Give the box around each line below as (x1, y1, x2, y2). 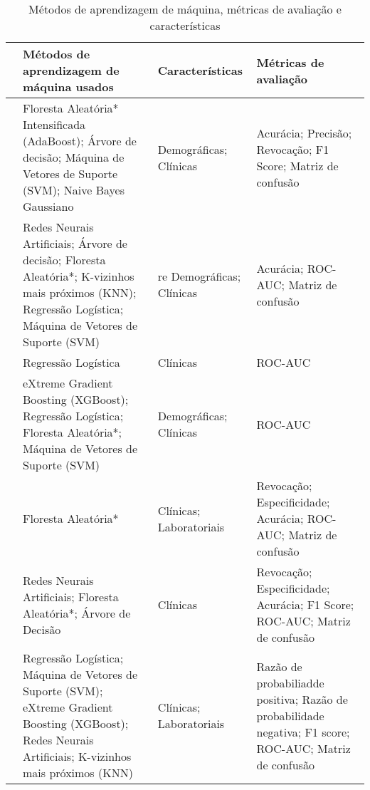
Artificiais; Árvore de (23, 235, 127, 251)
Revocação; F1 (256, 140, 329, 157)
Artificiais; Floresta (23, 588, 119, 605)
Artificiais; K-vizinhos (23, 748, 132, 764)
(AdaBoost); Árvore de (23, 132, 137, 149)
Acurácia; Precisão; (256, 124, 352, 141)
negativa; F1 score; (256, 723, 350, 740)
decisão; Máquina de (23, 149, 125, 165)
